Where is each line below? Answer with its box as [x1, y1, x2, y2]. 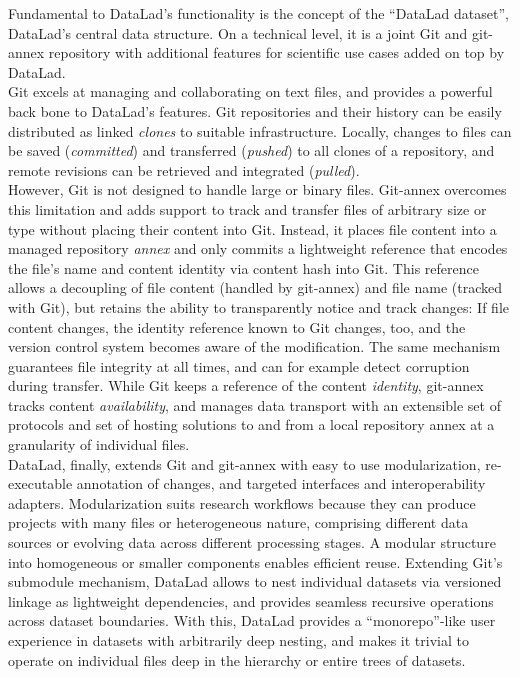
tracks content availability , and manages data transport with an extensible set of [8, 394, 501, 415]
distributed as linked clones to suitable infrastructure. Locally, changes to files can [8, 120, 512, 141]
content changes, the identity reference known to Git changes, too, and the [8, 316, 466, 337]
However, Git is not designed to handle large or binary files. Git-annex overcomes [8, 179, 507, 200]
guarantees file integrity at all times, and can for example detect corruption [8, 355, 470, 376]
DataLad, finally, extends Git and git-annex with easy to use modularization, [8, 453, 481, 474]
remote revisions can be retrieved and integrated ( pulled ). [8, 159, 360, 180]
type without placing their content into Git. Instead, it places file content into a [8, 218, 497, 239]
